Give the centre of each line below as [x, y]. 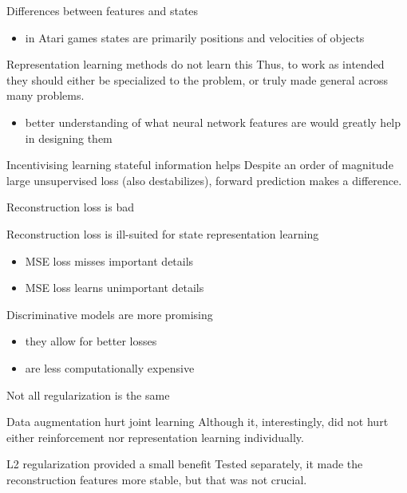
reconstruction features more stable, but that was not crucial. [157, 479]
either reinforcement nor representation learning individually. [155, 437]
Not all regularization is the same [88, 394]
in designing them [69, 138]
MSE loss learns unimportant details [115, 288]
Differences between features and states [103, 10]
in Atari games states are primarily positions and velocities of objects [195, 37]
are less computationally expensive [110, 367]
